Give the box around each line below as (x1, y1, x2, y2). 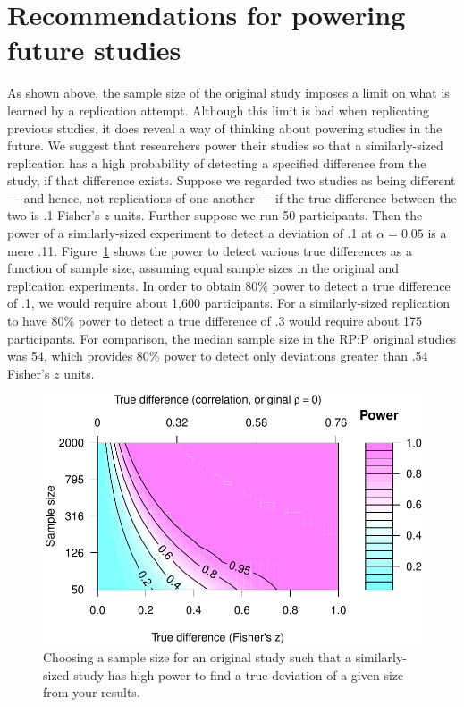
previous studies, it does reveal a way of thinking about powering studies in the (7, 118, 443, 137)
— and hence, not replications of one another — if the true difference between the (7, 188, 457, 207)
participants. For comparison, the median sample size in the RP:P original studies (7, 328, 456, 347)
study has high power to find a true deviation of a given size (73, 665, 404, 684)
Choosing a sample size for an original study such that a (43, 648, 352, 667)
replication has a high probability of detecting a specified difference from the (7, 153, 426, 172)
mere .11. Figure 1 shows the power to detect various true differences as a (7, 241, 413, 260)
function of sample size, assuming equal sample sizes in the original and (7, 259, 400, 277)
